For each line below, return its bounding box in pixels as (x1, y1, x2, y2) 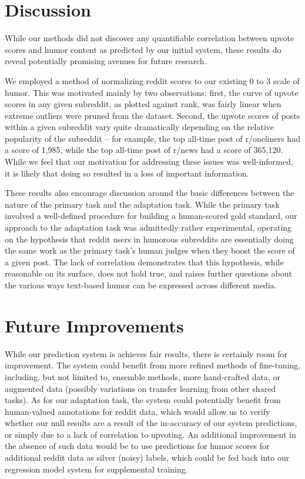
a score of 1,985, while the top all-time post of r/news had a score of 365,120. (5, 144, 283, 156)
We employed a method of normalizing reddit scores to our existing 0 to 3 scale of (5, 74, 300, 87)
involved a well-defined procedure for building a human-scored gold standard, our (5, 209, 297, 222)
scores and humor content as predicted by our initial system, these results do (5, 43, 281, 55)
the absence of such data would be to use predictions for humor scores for (5, 440, 270, 452)
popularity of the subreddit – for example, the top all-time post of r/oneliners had (5, 132, 300, 144)
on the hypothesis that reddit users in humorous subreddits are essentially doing (5, 232, 294, 245)
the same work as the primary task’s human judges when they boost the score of (5, 244, 295, 257)
